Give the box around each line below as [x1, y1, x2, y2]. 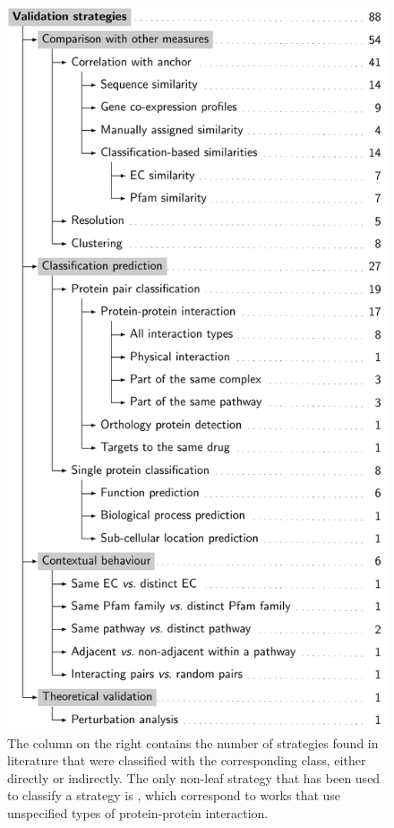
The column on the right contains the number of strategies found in [7, 733, 379, 752]
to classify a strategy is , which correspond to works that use [7, 786, 341, 805]
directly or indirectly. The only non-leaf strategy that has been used [7, 768, 381, 787]
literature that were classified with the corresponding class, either [7, 751, 366, 770]
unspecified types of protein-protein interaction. [7, 803, 269, 822]
